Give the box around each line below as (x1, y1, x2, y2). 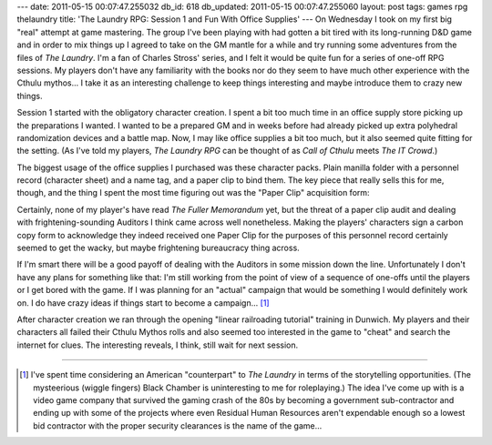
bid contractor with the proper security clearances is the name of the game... (33, 420, 323, 431)
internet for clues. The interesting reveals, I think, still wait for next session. (16, 339, 299, 350)
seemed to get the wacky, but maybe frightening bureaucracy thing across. (16, 242, 300, 254)
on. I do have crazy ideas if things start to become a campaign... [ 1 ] (16, 297, 270, 308)
